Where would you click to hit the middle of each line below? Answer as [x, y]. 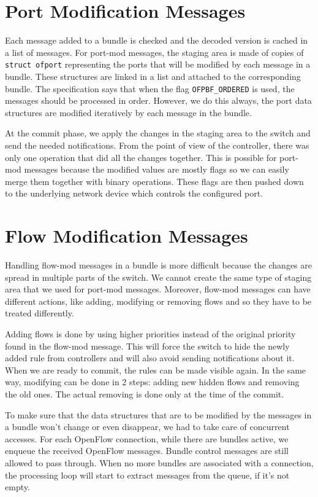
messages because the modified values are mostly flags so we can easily [157, 169]
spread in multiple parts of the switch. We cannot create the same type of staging [158, 277]
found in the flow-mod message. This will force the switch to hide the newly [147, 346]
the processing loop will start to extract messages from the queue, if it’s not [147, 475]
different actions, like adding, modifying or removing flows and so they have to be [158, 301]
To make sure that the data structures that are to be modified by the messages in [158, 414]
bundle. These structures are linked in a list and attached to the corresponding [153, 76]
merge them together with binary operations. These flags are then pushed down [154, 181]
